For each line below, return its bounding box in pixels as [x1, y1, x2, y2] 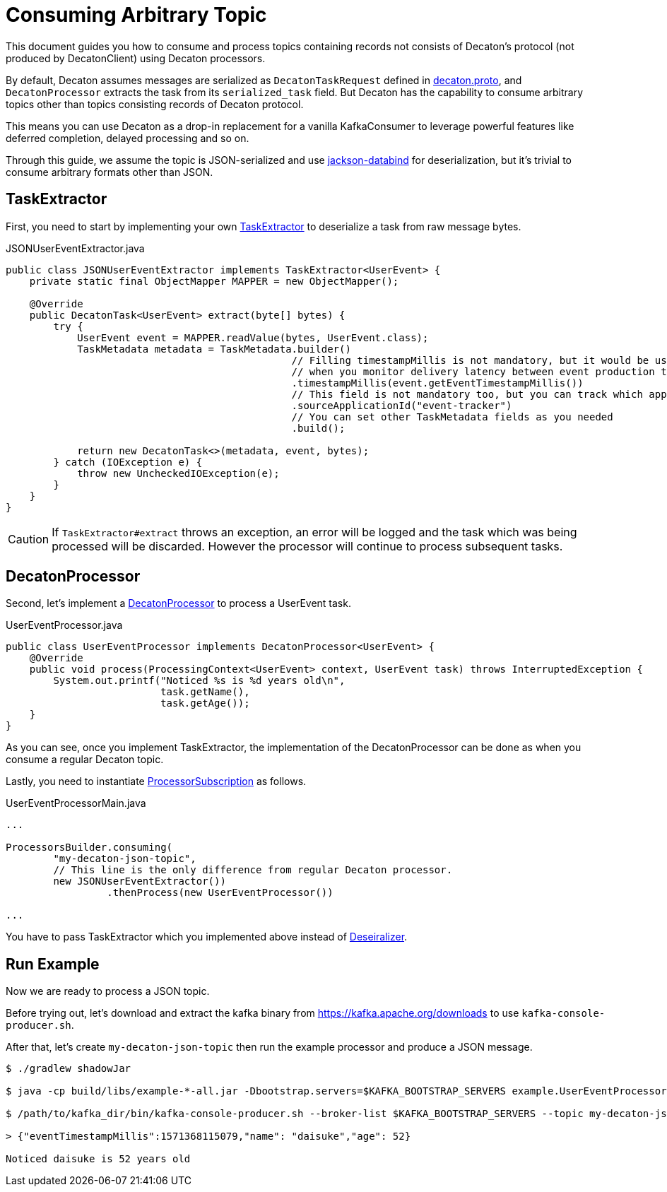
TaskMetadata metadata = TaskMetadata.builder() [77, 343, 351, 355]
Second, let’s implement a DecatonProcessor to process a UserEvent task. [6, 597, 351, 610]
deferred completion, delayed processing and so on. [6, 131, 249, 144]
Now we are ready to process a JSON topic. [6, 985, 210, 998]
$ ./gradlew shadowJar [6, 1063, 131, 1075]
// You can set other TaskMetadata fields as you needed [291, 411, 613, 423]
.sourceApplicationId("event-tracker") [291, 399, 512, 411]
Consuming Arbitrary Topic [6, 3, 267, 27]
